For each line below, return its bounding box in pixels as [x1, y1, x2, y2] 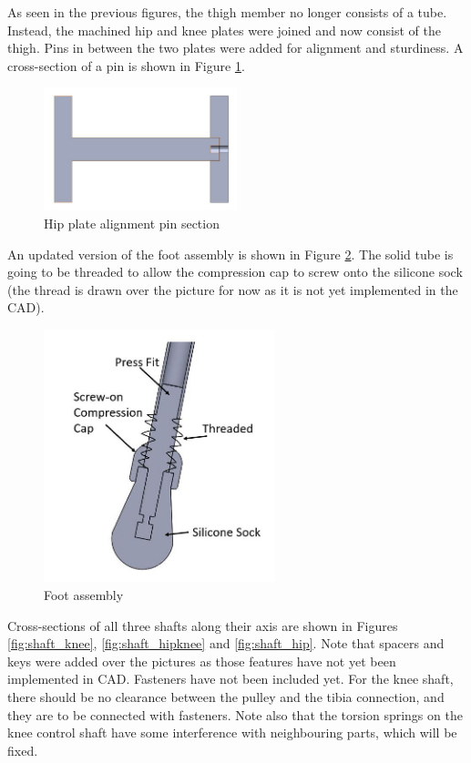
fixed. [7, 740, 38, 759]
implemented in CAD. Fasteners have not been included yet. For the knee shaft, [7, 669, 454, 688]
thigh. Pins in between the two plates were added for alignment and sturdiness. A [7, 38, 464, 57]
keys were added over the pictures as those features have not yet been [7, 651, 396, 670]
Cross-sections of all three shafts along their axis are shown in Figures [7, 615, 398, 635]
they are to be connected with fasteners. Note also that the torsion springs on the [7, 705, 463, 724]
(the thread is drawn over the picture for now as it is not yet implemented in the [7, 280, 458, 299]
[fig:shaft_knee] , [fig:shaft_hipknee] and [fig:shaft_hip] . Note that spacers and [7, 634, 445, 653]
